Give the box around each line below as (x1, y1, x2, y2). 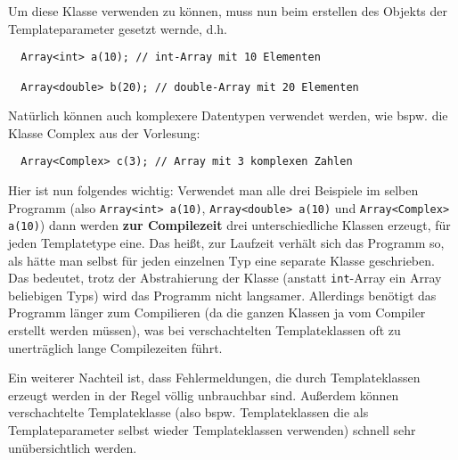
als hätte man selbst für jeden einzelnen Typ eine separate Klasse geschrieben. (8, 251, 435, 269)
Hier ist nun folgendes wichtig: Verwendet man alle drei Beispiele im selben (8, 181, 419, 199)
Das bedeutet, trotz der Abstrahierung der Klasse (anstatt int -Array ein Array (8, 268, 442, 287)
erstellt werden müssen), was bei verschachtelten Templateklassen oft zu (8, 320, 401, 339)
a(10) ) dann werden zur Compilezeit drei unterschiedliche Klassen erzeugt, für (8, 216, 451, 234)
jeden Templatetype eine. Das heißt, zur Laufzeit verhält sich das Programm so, (8, 233, 445, 251)
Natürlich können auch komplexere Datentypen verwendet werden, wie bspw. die (8, 106, 448, 125)
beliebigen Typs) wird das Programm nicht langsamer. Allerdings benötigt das (8, 285, 437, 304)
